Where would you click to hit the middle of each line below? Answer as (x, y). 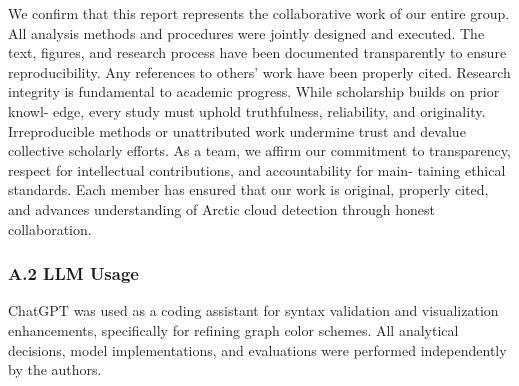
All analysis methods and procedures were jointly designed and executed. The (246, 32)
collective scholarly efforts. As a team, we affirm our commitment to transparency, (259, 150)
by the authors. (55, 369)
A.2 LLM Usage (73, 273)
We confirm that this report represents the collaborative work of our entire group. (259, 13)
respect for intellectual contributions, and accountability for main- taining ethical (257, 169)
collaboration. (50, 228)
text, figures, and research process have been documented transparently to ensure (257, 52)
